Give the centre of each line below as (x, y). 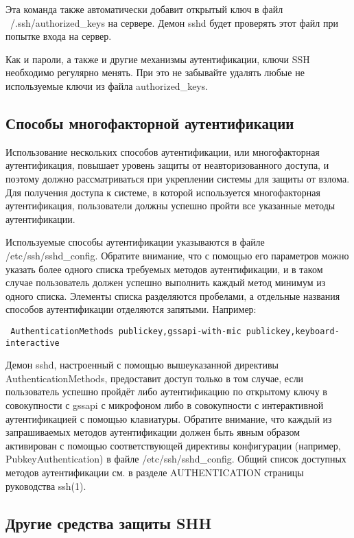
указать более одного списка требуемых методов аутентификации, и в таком (164, 269)
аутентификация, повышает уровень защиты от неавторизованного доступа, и (167, 165)
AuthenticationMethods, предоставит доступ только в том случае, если (155, 378)
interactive (33, 343)
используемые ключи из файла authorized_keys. (107, 85)
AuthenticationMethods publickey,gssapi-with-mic (126, 331)
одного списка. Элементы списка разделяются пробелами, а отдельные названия (173, 295)
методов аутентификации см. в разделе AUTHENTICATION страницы (155, 472)
